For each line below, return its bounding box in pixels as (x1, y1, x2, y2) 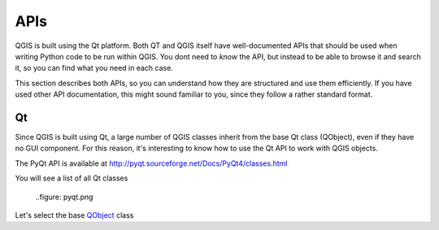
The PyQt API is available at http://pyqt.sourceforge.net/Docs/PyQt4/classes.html (15, 158, 288, 168)
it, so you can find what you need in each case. (15, 63, 174, 73)
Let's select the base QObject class (15, 210, 134, 219)
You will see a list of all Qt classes (15, 173, 128, 183)
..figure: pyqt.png (35, 192, 93, 202)
